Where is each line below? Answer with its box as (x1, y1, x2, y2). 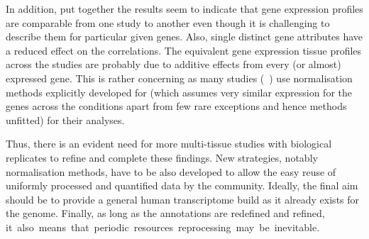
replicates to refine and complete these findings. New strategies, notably (6, 150, 318, 165)
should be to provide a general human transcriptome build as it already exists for (6, 191, 360, 206)
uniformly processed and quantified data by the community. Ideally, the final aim (6, 178, 358, 193)
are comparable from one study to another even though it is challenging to (6, 15, 330, 30)
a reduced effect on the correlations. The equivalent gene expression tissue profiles (6, 43, 362, 57)
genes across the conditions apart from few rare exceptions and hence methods (6, 99, 347, 113)
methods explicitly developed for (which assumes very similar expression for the (6, 84, 352, 99)
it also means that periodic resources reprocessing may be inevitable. (6, 219, 320, 234)
